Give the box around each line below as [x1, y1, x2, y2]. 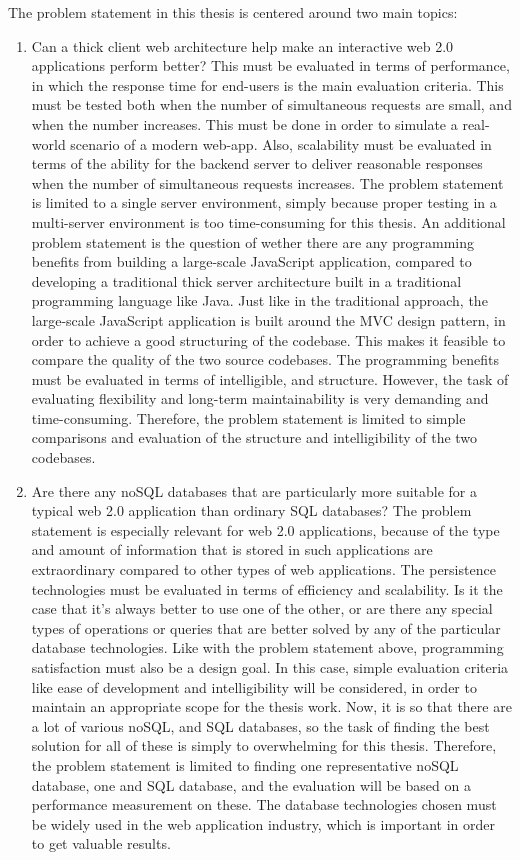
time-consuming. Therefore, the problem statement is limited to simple [31, 407, 466, 428]
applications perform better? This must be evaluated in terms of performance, [31, 55, 510, 76]
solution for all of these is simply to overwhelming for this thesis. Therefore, [31, 735, 497, 756]
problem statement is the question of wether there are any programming [31, 231, 475, 252]
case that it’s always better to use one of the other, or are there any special [31, 598, 493, 619]
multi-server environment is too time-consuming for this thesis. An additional [31, 211, 506, 232]
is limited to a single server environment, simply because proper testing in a [31, 192, 497, 213]
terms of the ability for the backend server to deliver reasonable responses [31, 153, 483, 174]
